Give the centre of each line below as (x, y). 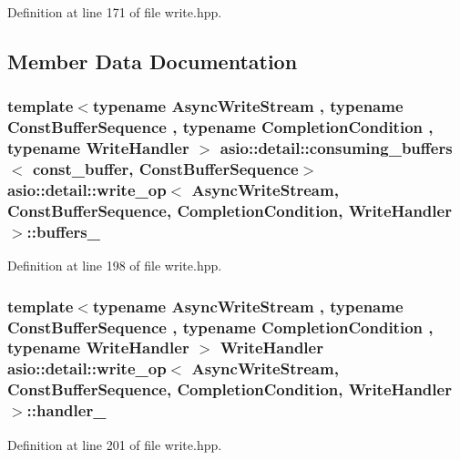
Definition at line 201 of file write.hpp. (115, 444)
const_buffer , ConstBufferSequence (165, 169)
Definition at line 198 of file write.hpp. (115, 266)
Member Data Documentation (153, 61)
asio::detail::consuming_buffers (336, 148)
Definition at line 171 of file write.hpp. (115, 12)
